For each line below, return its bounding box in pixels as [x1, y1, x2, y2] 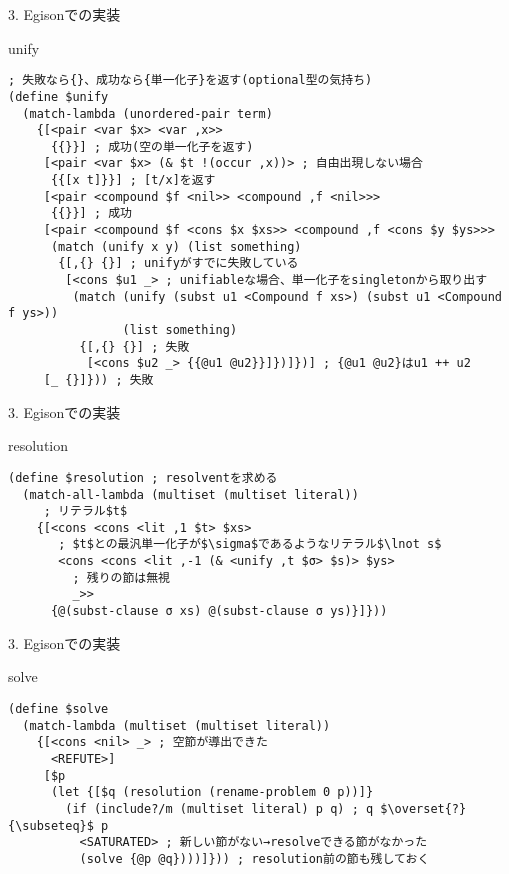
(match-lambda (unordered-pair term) [22, 106, 273, 121]
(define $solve [8, 701, 109, 716]
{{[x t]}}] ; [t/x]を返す [50, 173, 216, 188]
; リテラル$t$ [43, 504, 128, 519]
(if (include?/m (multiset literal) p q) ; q [65, 801, 374, 816]
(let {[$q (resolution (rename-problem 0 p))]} [50, 785, 374, 800]
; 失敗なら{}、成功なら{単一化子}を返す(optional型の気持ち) [8, 73, 373, 88]
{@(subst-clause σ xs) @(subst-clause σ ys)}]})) [50, 604, 388, 619]
